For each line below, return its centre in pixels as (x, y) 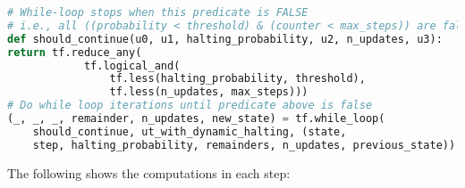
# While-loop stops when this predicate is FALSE (158, 12)
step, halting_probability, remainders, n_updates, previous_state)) (244, 145)
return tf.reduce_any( (75, 52)
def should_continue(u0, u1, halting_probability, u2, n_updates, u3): (225, 39)
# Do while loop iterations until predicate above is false (190, 106)
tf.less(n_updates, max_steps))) (209, 92)
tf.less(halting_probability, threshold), (237, 79)
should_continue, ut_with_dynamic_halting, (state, (190, 131)
